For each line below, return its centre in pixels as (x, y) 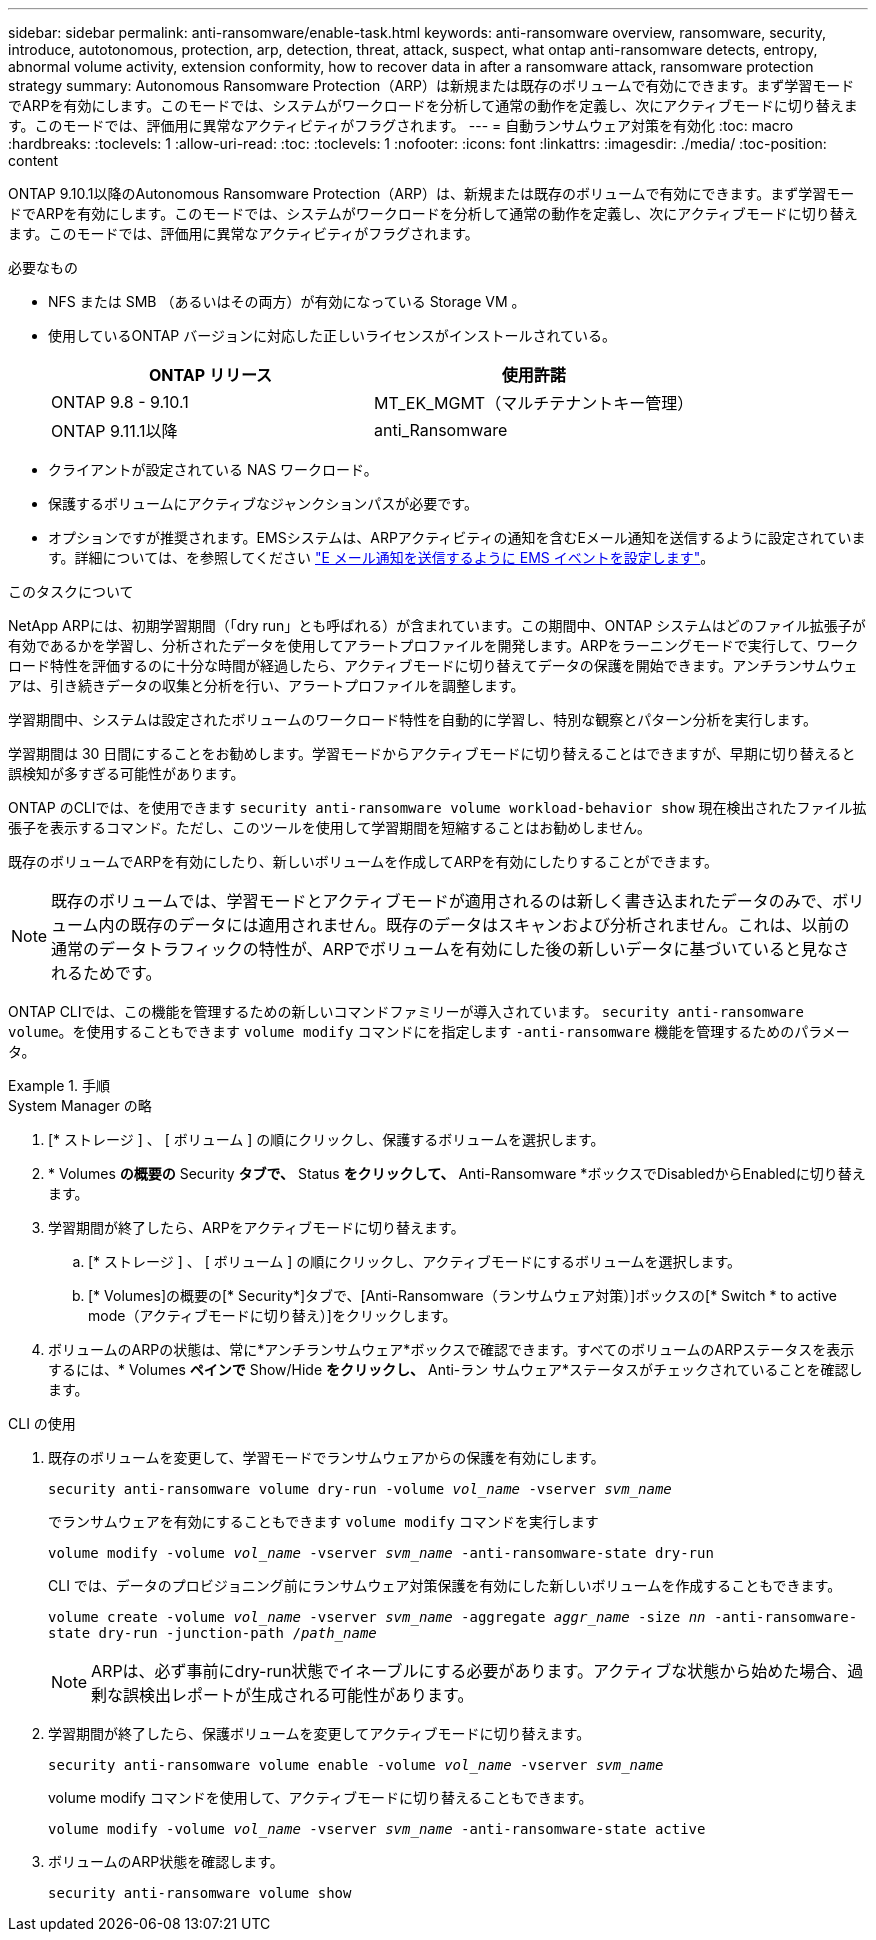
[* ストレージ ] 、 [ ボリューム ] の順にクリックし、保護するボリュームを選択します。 (326, 1139)
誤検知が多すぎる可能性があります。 (126, 773)
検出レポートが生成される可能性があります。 (306, 1695)
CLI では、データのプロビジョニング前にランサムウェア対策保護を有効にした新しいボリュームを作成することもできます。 (445, 1585)
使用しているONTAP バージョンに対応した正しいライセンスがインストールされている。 (332, 335)
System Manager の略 (80, 1105)
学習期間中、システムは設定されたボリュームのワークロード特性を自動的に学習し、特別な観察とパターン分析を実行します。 (413, 719)
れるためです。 (106, 973)
